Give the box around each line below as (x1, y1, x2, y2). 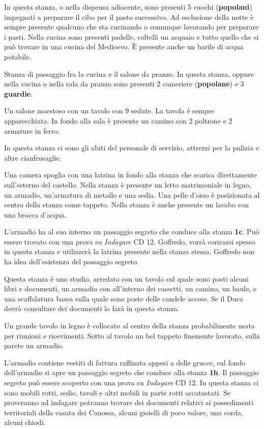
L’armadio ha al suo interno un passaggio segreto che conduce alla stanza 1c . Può (4, 226, 259, 237)
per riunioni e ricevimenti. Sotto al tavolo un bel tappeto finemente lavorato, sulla (4, 330, 260, 341)
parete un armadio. (4, 340, 64, 351)
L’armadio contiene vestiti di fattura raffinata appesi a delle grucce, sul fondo (4, 357, 246, 367)
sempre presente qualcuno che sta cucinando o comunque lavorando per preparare (4, 21, 259, 32)
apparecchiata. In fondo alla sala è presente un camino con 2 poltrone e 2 (4, 115, 232, 126)
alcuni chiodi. (4, 417, 46, 427)
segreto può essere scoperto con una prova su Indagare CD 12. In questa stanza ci (4, 377, 259, 387)
